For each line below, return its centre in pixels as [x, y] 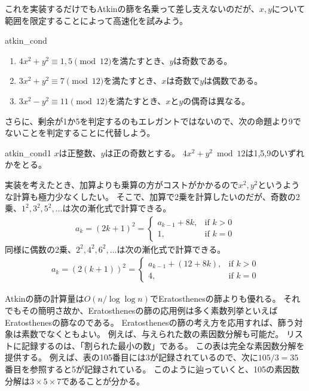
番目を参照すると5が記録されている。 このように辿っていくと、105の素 [144, 369]
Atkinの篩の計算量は [45, 298]
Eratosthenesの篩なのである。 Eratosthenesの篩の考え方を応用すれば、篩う [150, 322]
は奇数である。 [203, 60]
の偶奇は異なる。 [217, 100]
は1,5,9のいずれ [275, 152]
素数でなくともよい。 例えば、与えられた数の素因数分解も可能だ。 [152, 334]
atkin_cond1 [28, 152]
